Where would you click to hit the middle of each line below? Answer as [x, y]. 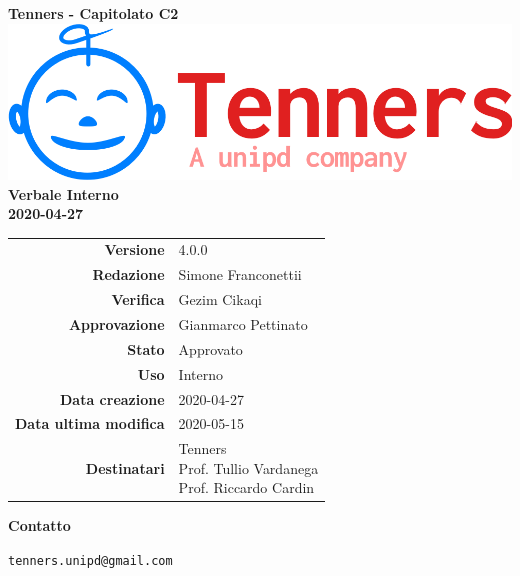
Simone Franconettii [240, 274]
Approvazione [116, 323]
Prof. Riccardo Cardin [246, 487]
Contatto [39, 525]
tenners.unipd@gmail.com [90, 561]
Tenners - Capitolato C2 [93, 13]
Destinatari [125, 467]
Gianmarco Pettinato [243, 323]
